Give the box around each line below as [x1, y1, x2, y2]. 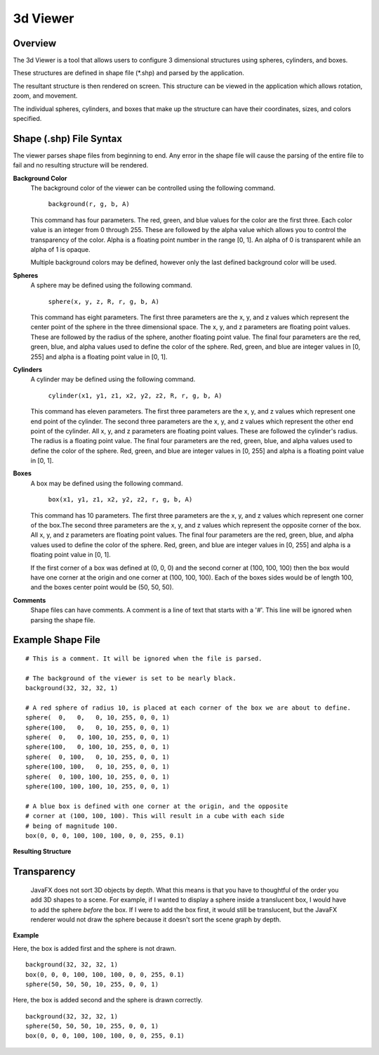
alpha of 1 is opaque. [30, 245, 91, 254]
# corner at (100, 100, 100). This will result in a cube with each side [25, 812, 285, 820]
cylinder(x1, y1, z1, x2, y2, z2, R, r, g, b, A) [48, 391, 222, 399]
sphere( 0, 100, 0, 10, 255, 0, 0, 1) [25, 753, 170, 761]
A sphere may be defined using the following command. [30, 281, 192, 290]
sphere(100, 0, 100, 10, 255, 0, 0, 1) [25, 743, 170, 751]
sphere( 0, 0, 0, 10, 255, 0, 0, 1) [25, 714, 170, 722]
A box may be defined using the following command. [30, 479, 183, 487]
